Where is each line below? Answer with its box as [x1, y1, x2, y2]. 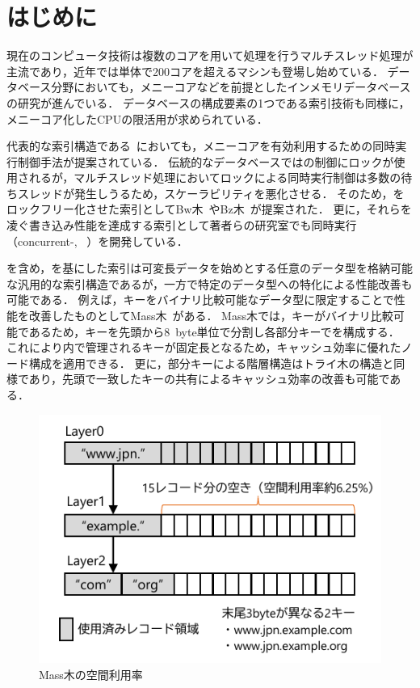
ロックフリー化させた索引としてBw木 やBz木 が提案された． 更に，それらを [6, 200, 412, 217]
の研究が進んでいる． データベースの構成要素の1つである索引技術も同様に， [6, 94, 410, 111]
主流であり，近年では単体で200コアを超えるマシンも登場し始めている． [6, 62, 384, 79]
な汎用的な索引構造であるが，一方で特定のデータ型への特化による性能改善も [6, 275, 413, 292]
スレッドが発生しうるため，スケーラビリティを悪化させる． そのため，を [17, 184, 405, 201]
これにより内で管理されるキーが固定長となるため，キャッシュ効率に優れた [6, 339, 401, 356]
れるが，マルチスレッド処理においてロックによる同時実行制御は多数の [28, 169, 401, 186]
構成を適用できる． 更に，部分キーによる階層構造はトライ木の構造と [28, 354, 394, 371]
